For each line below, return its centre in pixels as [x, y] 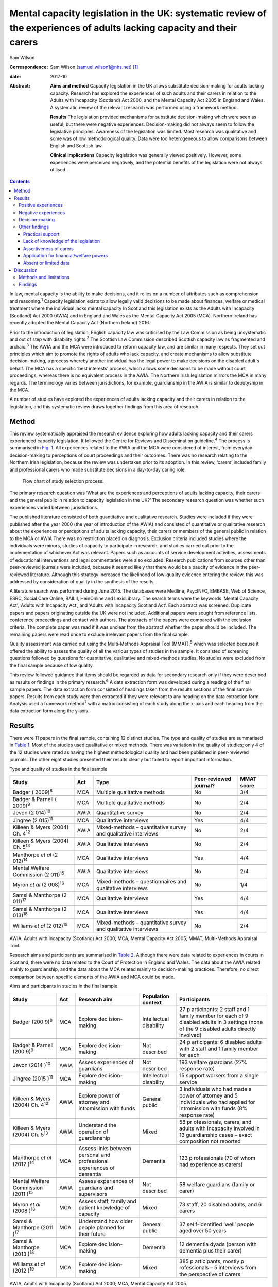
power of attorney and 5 [208, 1095]
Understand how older [106, 1221]
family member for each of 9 [214, 1016]
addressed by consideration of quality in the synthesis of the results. [82, 582]
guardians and [96, 1188]
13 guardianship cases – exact [216, 1135]
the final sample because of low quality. [52, 665]
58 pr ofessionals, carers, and [215, 1122]
